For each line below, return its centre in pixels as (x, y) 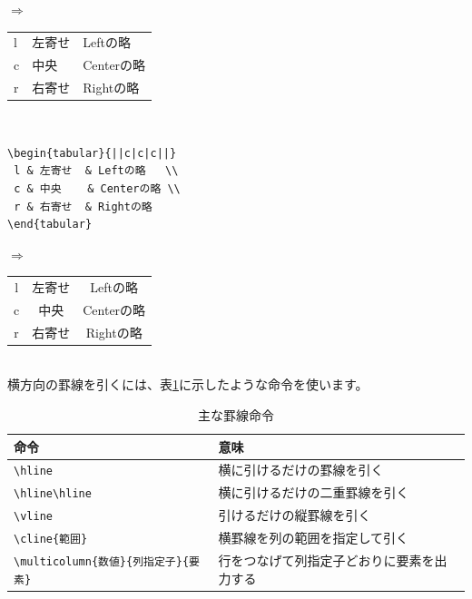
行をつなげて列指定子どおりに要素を (326, 560)
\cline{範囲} (51, 540)
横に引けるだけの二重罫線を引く (314, 492)
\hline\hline (53, 494)
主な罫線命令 (236, 415)
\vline (33, 517)
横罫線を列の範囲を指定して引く (314, 538)
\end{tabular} (50, 225)
